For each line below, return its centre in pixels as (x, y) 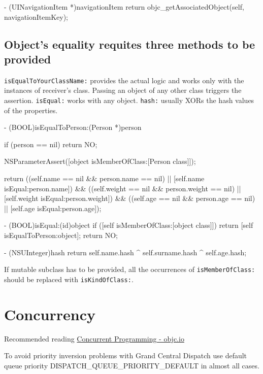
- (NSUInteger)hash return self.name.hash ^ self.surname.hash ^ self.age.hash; (125, 252)
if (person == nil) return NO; (51, 144)
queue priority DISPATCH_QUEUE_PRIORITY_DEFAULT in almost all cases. (132, 365)
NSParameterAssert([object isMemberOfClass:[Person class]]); (100, 161)
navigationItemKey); (36, 16)
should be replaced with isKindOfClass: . (69, 279)
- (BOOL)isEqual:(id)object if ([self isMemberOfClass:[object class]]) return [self (129, 225)
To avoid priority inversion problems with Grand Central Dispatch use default (126, 355)
